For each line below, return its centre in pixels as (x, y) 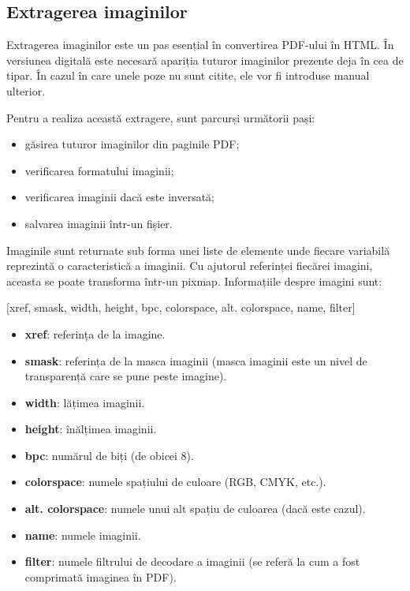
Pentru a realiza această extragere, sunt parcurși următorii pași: (161, 117)
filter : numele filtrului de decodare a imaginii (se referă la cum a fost (192, 561)
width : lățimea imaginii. (85, 402)
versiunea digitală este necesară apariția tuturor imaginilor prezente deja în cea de (205, 60)
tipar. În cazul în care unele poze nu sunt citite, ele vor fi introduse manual (188, 75)
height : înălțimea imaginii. (91, 429)
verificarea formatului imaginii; (99, 170)
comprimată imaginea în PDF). (101, 576)
